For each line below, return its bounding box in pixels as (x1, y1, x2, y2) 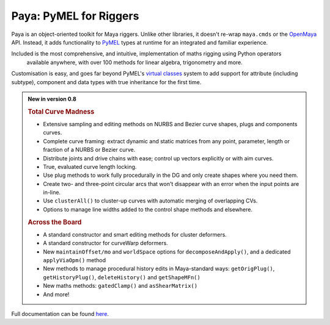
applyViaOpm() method (43, 257, 106, 264)
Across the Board (28, 218, 82, 226)
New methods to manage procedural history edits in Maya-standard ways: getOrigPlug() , (43, 265, 275, 273)
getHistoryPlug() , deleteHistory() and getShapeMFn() (43, 273, 201, 280)
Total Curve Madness (28, 107, 95, 116)
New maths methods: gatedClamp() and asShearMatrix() (43, 282, 198, 290)
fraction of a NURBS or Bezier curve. (43, 146, 136, 154)
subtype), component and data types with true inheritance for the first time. (11, 78, 202, 85)
